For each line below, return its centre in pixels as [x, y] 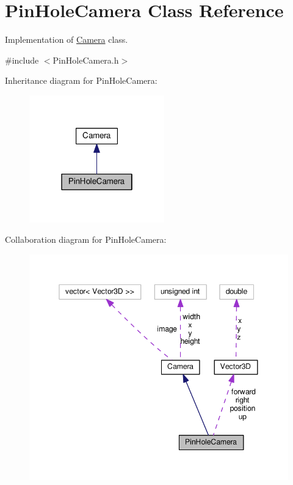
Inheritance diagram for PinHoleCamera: [81, 80]
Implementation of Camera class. [67, 39]
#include [22, 60]
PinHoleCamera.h [86, 60]
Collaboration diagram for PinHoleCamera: [86, 239]
